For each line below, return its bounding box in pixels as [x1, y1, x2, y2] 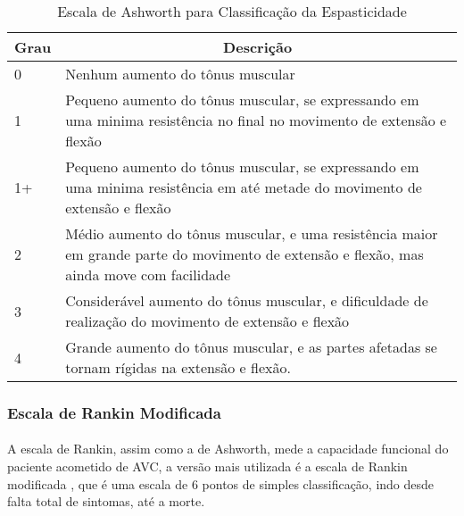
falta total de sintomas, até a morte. [7, 492, 205, 511]
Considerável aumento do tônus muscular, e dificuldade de [65, 290, 428, 311]
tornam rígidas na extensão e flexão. [65, 357, 291, 378]
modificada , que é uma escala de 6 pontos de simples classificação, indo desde [7, 474, 435, 493]
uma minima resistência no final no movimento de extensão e [65, 110, 447, 130]
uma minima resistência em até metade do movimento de [65, 177, 422, 197]
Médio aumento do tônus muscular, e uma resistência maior [65, 223, 438, 244]
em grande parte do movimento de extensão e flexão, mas [65, 244, 424, 264]
